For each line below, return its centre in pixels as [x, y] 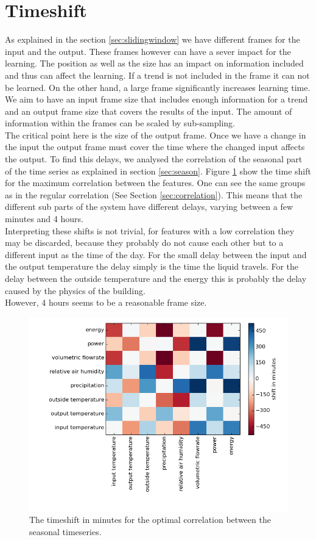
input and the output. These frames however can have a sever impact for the [148, 51]
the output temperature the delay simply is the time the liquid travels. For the [152, 266]
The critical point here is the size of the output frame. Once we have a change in [156, 135]
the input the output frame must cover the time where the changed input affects [155, 147]
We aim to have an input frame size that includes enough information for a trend [156, 99]
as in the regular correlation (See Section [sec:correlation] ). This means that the [154, 194]
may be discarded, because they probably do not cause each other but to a [144, 243]
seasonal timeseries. [65, 531]
